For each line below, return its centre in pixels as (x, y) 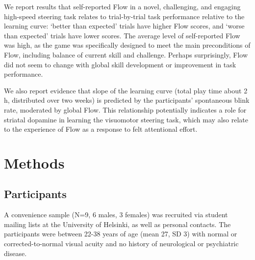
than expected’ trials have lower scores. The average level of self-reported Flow (122, 35)
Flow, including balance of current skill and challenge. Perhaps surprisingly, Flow (126, 54)
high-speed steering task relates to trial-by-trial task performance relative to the (124, 16)
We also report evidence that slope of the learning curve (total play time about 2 (126, 90)
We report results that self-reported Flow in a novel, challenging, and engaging (122, 6)
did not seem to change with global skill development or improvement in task (120, 64)
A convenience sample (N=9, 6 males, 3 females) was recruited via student (116, 215)
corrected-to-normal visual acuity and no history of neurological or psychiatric (121, 244)
